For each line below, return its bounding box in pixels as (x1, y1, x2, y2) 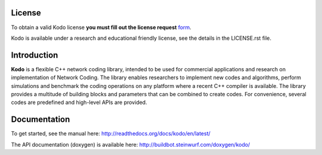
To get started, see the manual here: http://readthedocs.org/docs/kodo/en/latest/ (11, 130, 211, 137)
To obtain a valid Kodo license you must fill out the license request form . (11, 24, 192, 31)
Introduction (11, 50, 58, 60)
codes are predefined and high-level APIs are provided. (11, 99, 147, 106)
